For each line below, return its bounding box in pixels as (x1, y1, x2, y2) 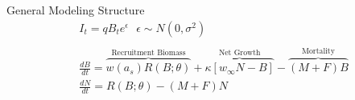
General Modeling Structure (6, 2, 145, 18)
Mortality (301, 47, 335, 56)
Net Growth (218, 49, 261, 58)
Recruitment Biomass (111, 49, 186, 58)
